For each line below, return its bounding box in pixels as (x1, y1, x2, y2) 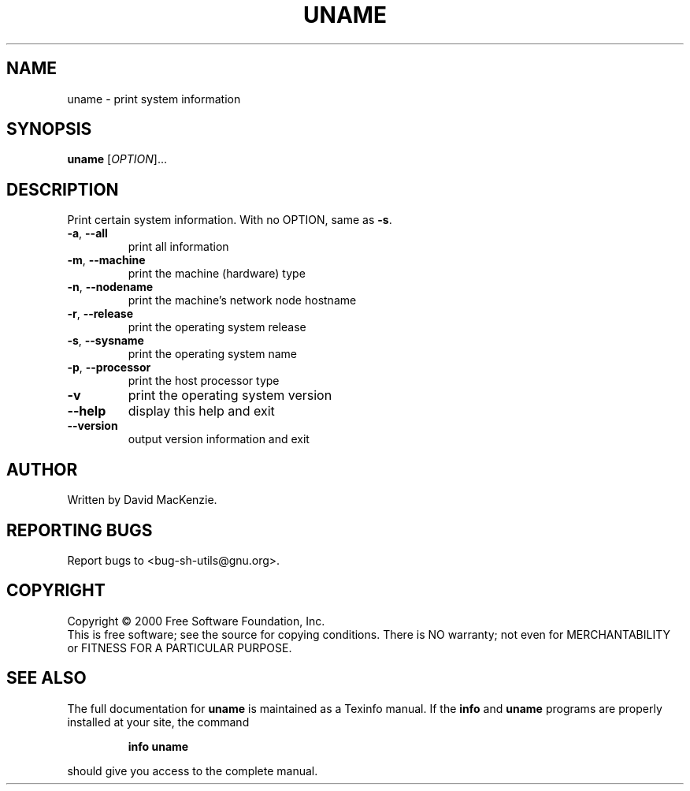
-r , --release (67, 307, 134, 321)
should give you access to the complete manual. (67, 763, 318, 778)
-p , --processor (67, 360, 151, 375)
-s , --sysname (67, 334, 144, 348)
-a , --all (67, 226, 108, 241)
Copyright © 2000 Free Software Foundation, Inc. (67, 614, 325, 628)
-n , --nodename (67, 280, 154, 294)
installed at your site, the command (67, 715, 250, 729)
